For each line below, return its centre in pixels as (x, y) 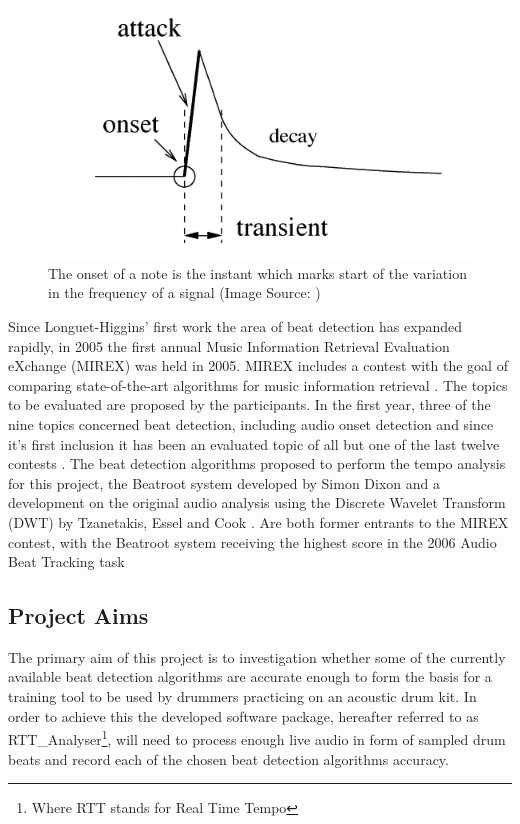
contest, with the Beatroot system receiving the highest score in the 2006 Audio (252, 541)
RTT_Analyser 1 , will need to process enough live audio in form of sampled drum (257, 737)
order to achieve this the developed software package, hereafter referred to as (243, 715)
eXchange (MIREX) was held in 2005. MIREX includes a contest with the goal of (258, 365)
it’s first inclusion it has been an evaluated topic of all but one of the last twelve (254, 443)
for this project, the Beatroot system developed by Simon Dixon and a (224, 482)
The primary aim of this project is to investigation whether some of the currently (257, 656)
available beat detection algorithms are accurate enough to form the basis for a (250, 676)
